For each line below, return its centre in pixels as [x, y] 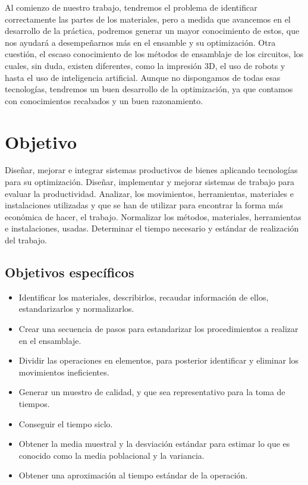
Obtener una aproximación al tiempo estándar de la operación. [133, 475]
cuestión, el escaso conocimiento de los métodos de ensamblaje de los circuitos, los [154, 54]
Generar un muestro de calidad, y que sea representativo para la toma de [152, 392]
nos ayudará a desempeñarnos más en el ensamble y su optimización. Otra [140, 42]
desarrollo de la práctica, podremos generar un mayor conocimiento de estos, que [152, 31]
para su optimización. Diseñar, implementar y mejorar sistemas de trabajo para [150, 182]
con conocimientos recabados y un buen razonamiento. [104, 100]
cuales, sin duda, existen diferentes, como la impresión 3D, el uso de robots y [145, 65]
